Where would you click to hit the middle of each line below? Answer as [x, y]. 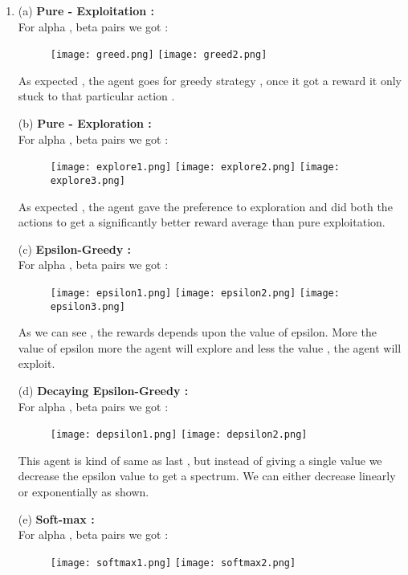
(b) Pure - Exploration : [85, 123]
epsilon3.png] [88, 306]
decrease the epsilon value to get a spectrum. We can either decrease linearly [207, 476]
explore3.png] [88, 180]
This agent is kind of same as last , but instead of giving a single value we [200, 460]
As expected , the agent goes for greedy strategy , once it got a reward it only [210, 80]
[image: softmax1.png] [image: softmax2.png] [173, 563]
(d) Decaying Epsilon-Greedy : [103, 390]
